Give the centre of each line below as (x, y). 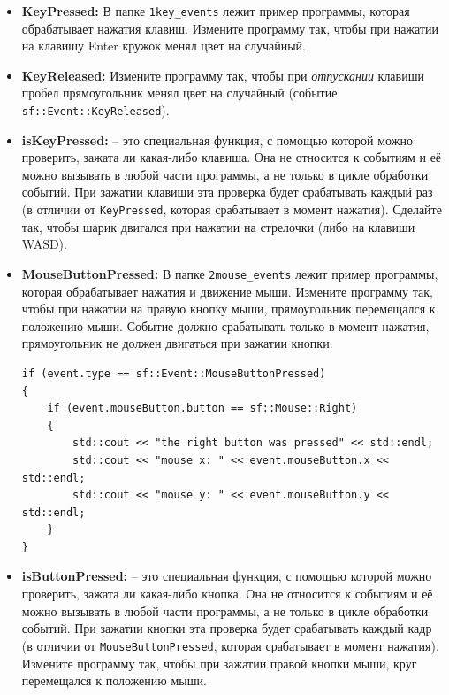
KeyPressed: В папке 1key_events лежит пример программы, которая (216, 11)
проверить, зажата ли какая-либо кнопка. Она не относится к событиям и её (227, 594)
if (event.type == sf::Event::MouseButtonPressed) (174, 373)
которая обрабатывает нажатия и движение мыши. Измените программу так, (227, 291)
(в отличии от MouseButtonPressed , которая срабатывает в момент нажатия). (230, 645)
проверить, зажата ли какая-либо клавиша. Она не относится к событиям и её (232, 157)
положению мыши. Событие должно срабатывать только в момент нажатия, (225, 325)
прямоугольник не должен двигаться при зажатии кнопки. (177, 343)
